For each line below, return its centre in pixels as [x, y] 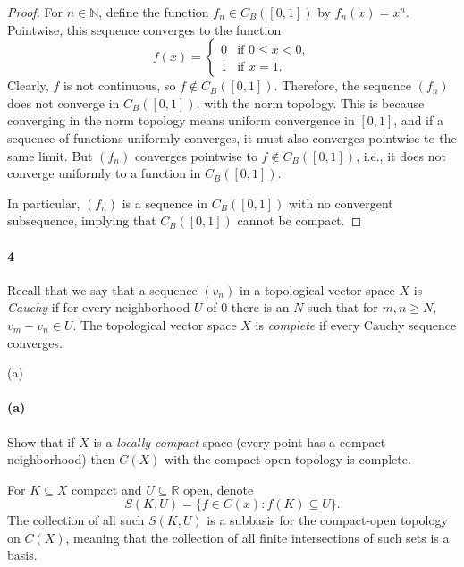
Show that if [41, 441]
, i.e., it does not [401, 155]
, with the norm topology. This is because [310, 102]
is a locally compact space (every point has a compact [240, 441]
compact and [106, 489]
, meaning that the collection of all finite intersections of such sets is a [257, 537]
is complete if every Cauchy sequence [356, 324]
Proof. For [35, 12]
